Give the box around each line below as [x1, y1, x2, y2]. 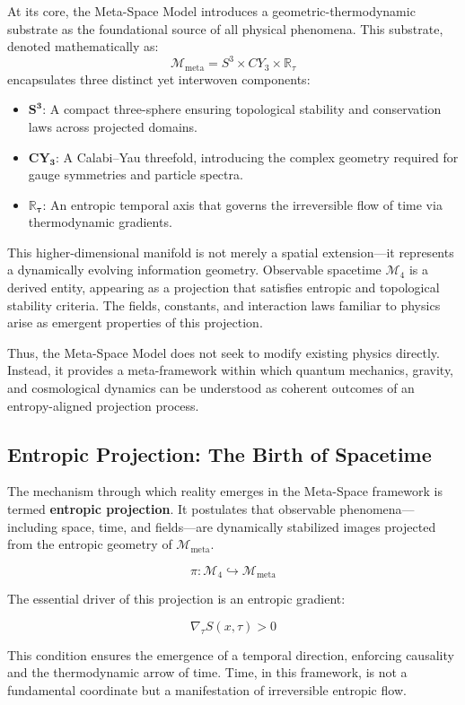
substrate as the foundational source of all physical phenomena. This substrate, [7, 19, 443, 38]
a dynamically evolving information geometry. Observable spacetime [7, 260, 382, 279]
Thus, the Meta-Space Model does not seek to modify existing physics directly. [7, 343, 440, 361]
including [7, 517, 58, 535]
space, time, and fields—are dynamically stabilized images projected [61, 517, 436, 535]
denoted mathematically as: [7, 37, 159, 56]
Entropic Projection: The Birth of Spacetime [7, 440, 432, 467]
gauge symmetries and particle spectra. [28, 165, 243, 184]
